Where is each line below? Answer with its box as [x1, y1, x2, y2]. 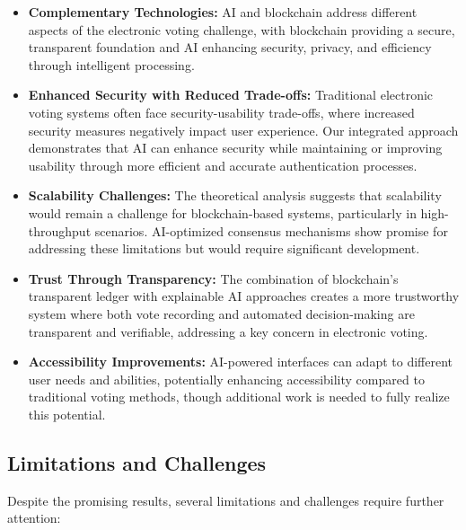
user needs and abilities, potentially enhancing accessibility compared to [28, 369, 425, 388]
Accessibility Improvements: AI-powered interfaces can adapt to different [28, 352, 453, 371]
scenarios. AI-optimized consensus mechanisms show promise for [94, 221, 448, 240]
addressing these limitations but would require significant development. [28, 239, 420, 258]
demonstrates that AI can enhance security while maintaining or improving [28, 138, 443, 157]
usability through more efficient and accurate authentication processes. [28, 155, 418, 174]
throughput [28, 221, 92, 240]
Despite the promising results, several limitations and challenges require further [7, 490, 444, 509]
